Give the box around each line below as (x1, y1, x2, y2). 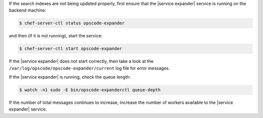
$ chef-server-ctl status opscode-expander (19, 20, 125, 26)
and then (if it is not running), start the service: (9, 33, 103, 39)
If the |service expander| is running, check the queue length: (9, 74, 131, 80)
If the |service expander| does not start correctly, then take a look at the (9, 58, 154, 64)
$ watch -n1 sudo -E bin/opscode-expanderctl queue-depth (19, 87, 161, 93)
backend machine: (9, 7, 46, 13)
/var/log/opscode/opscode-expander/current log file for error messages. (9, 65, 170, 71)
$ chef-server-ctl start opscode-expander (19, 46, 122, 51)
